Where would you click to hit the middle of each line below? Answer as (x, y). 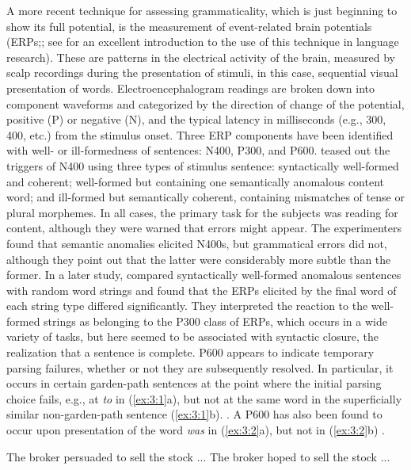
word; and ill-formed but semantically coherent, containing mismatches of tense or (205, 197)
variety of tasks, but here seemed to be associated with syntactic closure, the (192, 336)
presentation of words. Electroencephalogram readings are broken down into (191, 88)
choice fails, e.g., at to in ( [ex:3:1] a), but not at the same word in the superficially (204, 398)
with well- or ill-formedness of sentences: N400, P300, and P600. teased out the (198, 150)
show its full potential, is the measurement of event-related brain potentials (189, 26)
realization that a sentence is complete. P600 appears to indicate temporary (190, 352)
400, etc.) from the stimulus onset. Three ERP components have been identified (200, 134)
